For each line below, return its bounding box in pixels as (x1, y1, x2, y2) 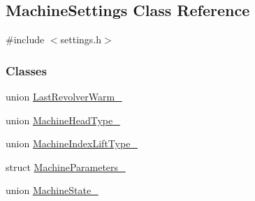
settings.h (60, 32, 102, 47)
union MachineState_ (6, 183, 99, 198)
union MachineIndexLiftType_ (6, 136, 138, 151)
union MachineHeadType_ (6, 112, 120, 127)
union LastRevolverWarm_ (6, 89, 122, 104)
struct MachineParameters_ (6, 159, 126, 174)
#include (6, 32, 45, 47)
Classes (6, 61, 47, 79)
